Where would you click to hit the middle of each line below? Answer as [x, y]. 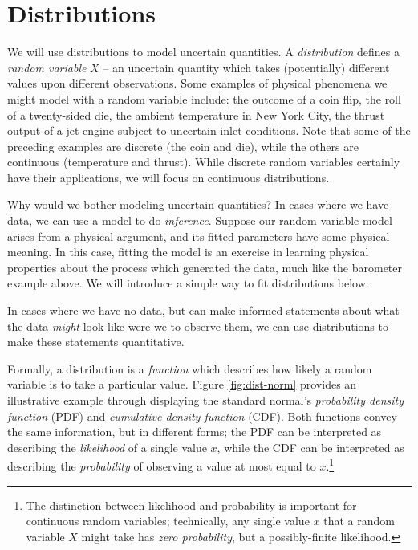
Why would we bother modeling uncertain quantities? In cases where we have [198, 204]
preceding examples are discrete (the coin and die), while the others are [183, 146]
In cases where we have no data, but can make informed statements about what [203, 310]
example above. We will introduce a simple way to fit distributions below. [188, 283]
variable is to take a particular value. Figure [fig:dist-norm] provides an [182, 384]
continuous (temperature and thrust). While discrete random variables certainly [204, 162]
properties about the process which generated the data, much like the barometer [205, 267]
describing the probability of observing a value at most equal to [162, 466]
